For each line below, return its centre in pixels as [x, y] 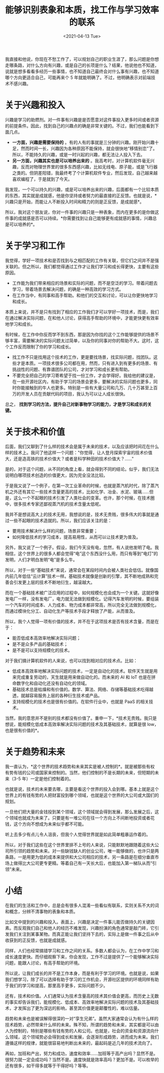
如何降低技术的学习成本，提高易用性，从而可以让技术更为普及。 [76, 537]
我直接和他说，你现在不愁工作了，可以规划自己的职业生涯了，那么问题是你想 [82, 59]
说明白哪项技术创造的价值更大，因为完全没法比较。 [56, 475]
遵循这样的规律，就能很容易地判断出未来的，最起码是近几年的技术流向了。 [80, 1043]
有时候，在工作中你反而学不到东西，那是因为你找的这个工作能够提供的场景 [80, 334]
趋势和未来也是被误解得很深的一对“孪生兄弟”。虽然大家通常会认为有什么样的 [82, 1018]
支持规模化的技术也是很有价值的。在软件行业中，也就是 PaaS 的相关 [81, 701]
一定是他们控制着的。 [52, 778]
